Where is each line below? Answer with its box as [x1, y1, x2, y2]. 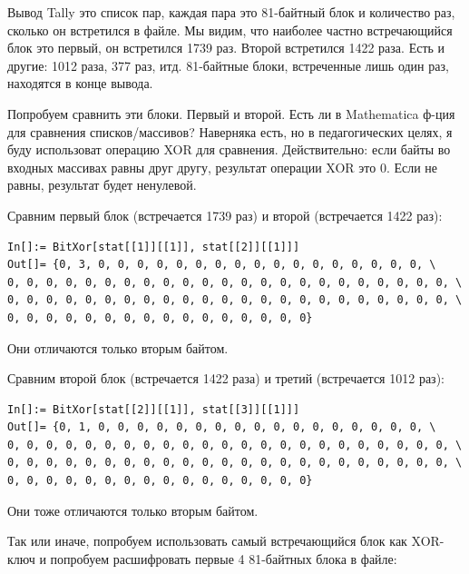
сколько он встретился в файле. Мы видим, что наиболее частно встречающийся [7, 20, 453, 39]
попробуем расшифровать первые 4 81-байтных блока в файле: [50, 549, 397, 568]
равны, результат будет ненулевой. [7, 175, 197, 194]
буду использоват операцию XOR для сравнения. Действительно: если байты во [7, 140, 451, 159]
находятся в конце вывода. [7, 74, 153, 93]
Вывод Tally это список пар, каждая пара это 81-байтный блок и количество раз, [7, 3, 455, 21]
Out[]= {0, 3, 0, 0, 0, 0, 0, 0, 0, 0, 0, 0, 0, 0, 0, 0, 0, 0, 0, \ [7, 258, 436, 272]
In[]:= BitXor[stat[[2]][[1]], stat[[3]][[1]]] [7, 402, 300, 416]
